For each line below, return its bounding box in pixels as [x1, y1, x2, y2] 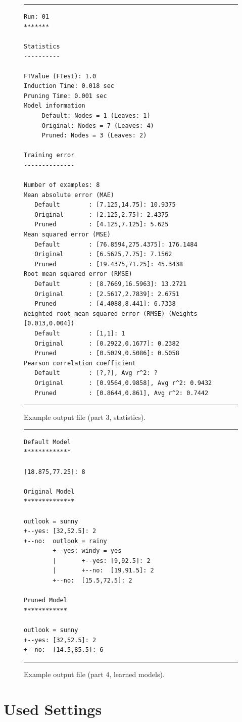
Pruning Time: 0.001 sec [24, 92, 107, 100]
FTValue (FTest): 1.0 [24, 72, 96, 80]
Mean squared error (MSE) [24, 231, 111, 238]
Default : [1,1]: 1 [34, 330, 125, 337]
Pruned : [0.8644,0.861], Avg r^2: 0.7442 [34, 389, 209, 397]
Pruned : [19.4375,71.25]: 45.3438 [34, 260, 183, 268]
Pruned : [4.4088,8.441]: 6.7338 [34, 300, 176, 308]
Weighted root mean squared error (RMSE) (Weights [24, 310, 198, 317]
